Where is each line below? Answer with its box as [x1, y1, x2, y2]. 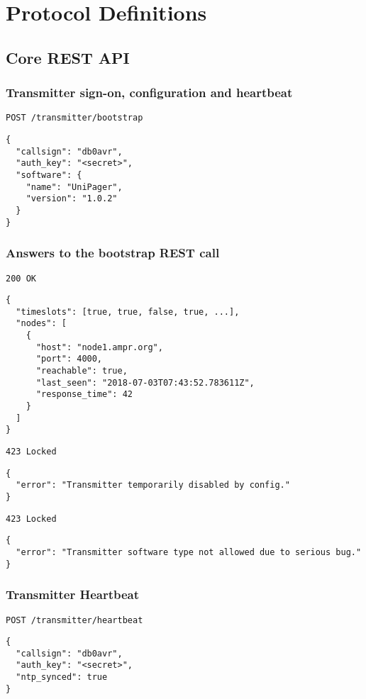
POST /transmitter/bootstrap [6, 113, 143, 123]
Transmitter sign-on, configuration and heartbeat [6, 84, 293, 101]
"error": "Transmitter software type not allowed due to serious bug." [16, 547, 362, 557]
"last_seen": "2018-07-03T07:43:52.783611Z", [35, 377, 255, 388]
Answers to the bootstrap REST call [6, 244, 220, 262]
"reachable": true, [35, 366, 128, 376]
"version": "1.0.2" [26, 194, 118, 204]
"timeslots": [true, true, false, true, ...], [16, 306, 240, 317]
